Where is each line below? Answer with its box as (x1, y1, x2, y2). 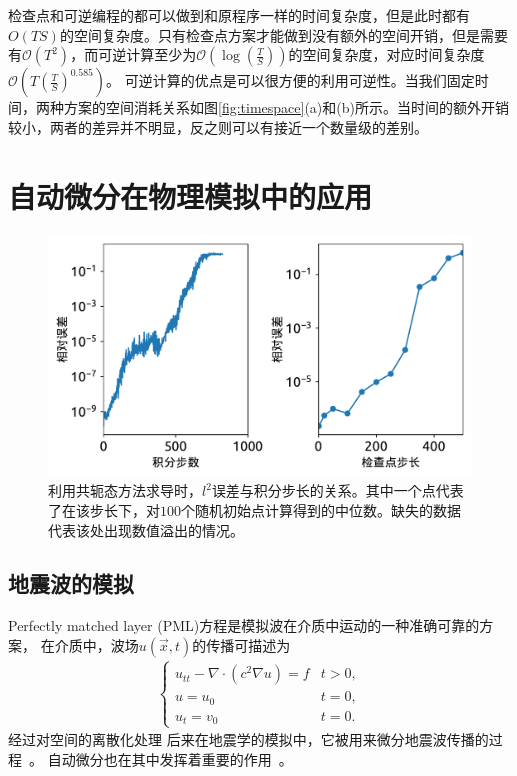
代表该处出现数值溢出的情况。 (48, 519, 244, 540)
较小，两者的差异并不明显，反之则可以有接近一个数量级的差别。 (8, 116, 428, 137)
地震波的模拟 (8, 568, 134, 599)
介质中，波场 (54, 634, 139, 655)
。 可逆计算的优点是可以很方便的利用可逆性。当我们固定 (106, 70, 475, 91)
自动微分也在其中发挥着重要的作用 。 (47, 749, 293, 769)
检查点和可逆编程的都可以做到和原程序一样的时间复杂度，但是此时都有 (8, 5, 470, 25)
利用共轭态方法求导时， (48, 480, 202, 501)
